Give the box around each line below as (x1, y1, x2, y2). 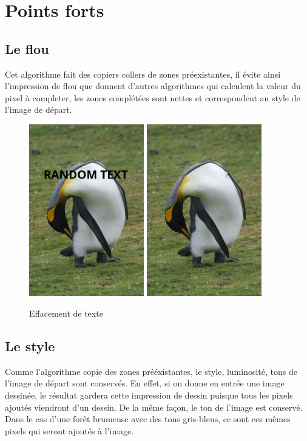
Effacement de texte (29, 307, 103, 319)
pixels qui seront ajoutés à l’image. (5, 424, 134, 437)
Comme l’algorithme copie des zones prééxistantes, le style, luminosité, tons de (5, 365, 297, 377)
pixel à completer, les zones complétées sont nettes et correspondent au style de (5, 91, 300, 104)
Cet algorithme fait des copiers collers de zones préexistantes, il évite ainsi (5, 67, 281, 80)
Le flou (5, 39, 49, 58)
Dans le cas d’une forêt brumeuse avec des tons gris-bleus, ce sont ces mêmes (5, 412, 291, 425)
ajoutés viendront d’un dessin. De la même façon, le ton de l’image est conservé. (5, 400, 303, 413)
